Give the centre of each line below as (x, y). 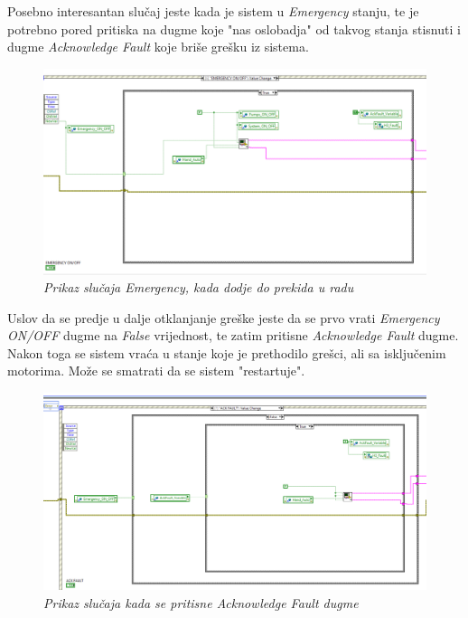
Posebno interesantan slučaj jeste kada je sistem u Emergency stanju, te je (213, 11)
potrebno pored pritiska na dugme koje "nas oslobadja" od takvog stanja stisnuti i (234, 29)
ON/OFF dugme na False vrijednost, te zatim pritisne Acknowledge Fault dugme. (233, 335)
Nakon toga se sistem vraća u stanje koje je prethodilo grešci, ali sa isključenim (227, 352)
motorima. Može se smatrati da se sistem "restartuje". (156, 371)
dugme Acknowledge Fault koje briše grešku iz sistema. (158, 47)
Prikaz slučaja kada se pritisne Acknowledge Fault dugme (201, 602)
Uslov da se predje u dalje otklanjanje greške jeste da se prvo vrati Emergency (224, 317)
